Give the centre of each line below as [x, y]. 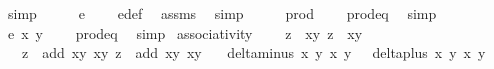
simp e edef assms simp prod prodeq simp [222, 13]
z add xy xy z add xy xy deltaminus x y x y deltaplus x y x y [253, 52]
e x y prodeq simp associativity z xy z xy [185, 32]
